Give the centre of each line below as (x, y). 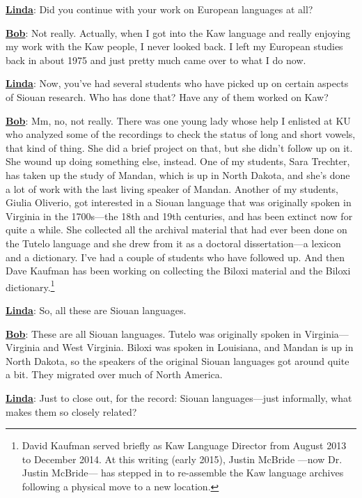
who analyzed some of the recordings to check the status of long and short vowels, (181, 134)
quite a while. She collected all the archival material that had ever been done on (176, 229)
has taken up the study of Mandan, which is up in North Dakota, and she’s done (178, 174)
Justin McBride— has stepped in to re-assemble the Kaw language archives (183, 473)
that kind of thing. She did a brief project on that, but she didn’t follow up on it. (179, 147)
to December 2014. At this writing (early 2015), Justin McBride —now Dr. (182, 459)
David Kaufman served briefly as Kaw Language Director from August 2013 (184, 445)
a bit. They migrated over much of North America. (114, 374)
